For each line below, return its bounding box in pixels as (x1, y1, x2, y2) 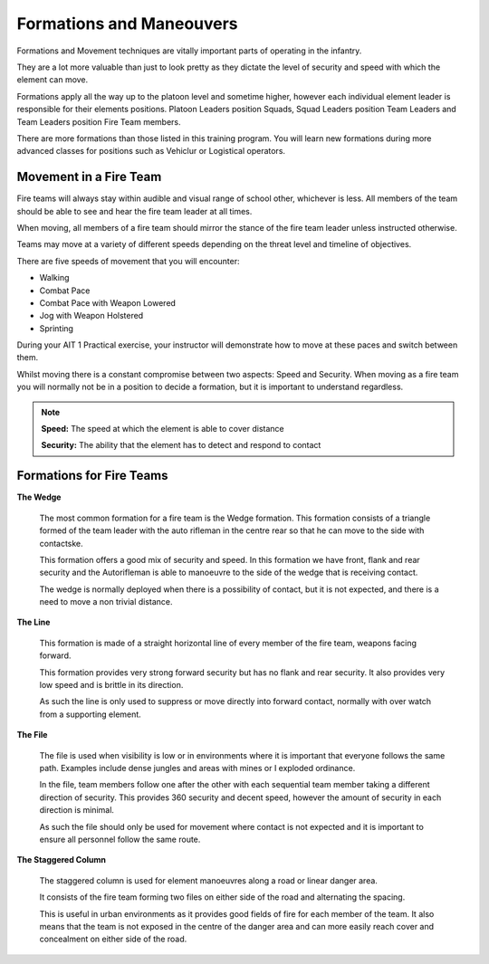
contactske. (39, 538, 83, 549)
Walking (39, 272, 70, 283)
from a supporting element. (39, 709, 142, 720)
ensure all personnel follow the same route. (39, 834, 201, 845)
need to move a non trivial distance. (39, 597, 173, 607)
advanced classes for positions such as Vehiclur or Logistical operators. (16, 146, 285, 157)
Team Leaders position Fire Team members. (16, 116, 181, 127)
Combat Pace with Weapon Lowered (39, 297, 177, 308)
